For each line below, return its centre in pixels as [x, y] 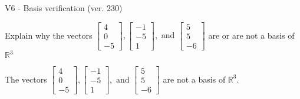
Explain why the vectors [49, 35]
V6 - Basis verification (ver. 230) [64, 8]
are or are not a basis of [251, 35]
